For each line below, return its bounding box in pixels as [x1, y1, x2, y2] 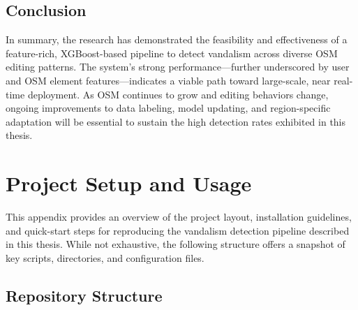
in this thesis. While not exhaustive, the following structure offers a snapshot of [6, 237, 345, 251]
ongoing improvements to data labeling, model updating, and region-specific [6, 101, 331, 115]
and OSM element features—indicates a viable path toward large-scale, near [6, 73, 331, 87]
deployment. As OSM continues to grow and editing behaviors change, [27, 87, 329, 101]
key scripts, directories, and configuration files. [6, 250, 204, 265]
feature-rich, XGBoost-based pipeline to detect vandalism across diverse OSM [6, 45, 338, 60]
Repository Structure [6, 284, 163, 306]
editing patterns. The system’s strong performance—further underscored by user [6, 59, 350, 74]
